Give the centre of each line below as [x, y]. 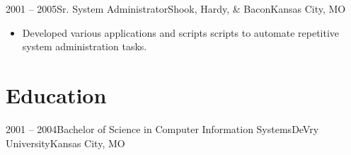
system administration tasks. [85, 46]
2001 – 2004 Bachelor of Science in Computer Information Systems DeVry [162, 128]
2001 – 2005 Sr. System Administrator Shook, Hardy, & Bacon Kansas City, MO [176, 8]
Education [56, 94]
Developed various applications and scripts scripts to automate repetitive [181, 32]
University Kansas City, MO [65, 143]
